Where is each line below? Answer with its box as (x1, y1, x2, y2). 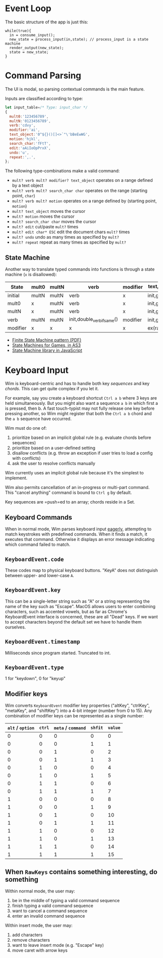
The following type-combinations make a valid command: (5, 168, 120, 174)
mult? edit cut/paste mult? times (12, 224, 79, 230)
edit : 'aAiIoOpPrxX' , (9, 145, 51, 151)
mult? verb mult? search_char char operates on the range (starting (12, 188, 148, 193)
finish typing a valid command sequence (12, 903, 94, 909)
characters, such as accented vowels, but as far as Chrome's (5, 609, 128, 614)
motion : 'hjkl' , (9, 137, 40, 141)
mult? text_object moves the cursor (12, 209, 86, 214)
